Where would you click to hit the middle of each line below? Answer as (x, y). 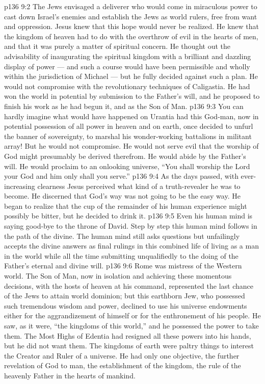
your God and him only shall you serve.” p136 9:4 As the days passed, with (121, 176)
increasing (20, 186)
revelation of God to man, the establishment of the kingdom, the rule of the (123, 365)
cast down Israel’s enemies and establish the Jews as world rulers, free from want (131, 16)
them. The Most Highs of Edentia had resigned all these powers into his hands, (128, 335)
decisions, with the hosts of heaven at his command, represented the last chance (129, 285)
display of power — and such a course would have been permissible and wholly (127, 66)
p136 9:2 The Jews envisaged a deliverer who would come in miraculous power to (131, 6)
